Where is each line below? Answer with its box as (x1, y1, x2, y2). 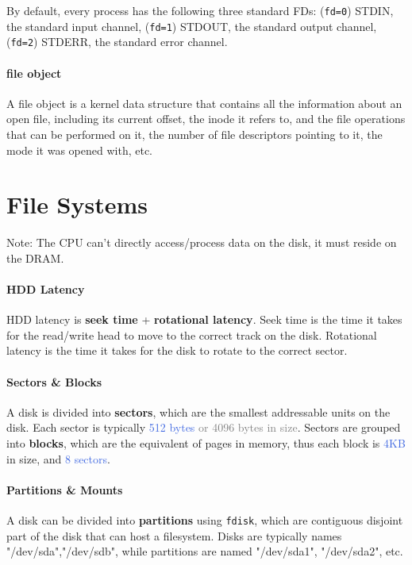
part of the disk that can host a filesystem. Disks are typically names (6, 527, 342, 544)
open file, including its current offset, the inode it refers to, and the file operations (6, 110, 406, 127)
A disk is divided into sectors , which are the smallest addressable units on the (6, 403, 391, 420)
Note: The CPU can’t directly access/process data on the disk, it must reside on (6, 234, 397, 251)
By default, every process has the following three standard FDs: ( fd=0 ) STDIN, (6, 2, 394, 18)
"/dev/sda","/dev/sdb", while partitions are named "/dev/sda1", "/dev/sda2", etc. (6, 543, 403, 559)
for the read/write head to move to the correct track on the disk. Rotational (6, 326, 377, 343)
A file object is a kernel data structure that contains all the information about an (6, 94, 402, 111)
